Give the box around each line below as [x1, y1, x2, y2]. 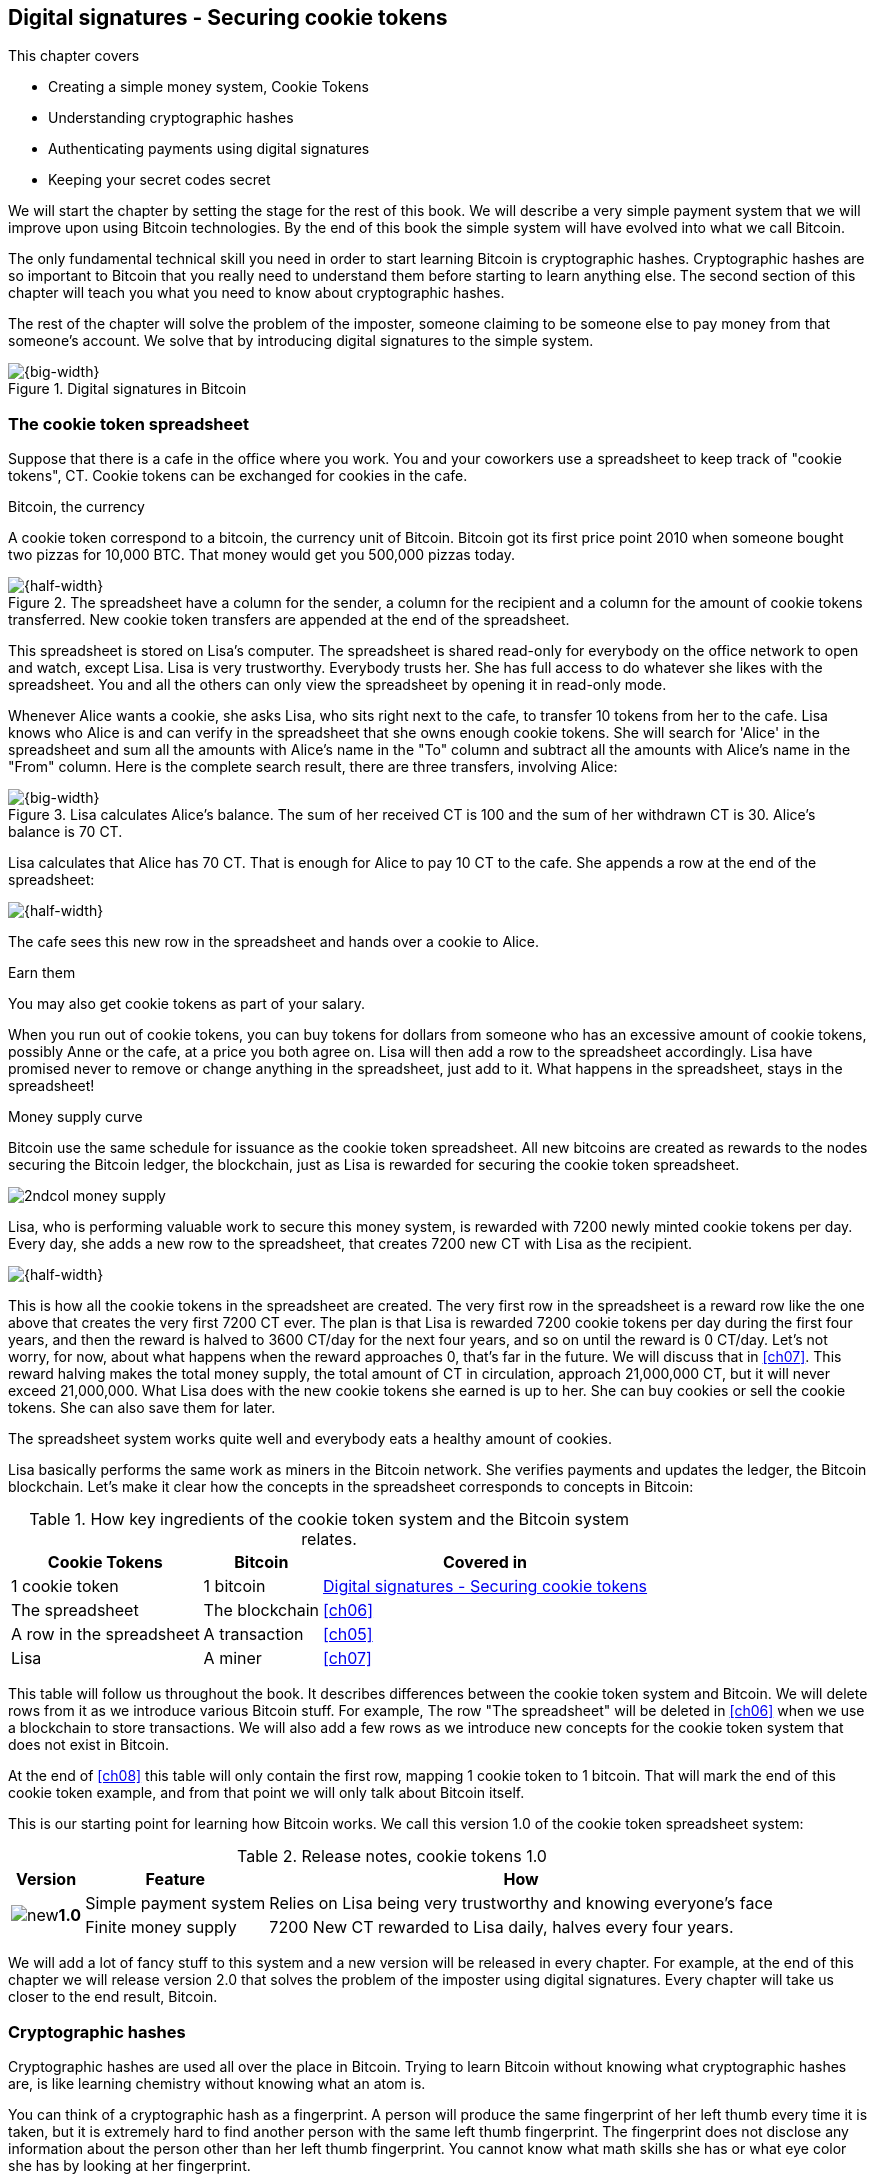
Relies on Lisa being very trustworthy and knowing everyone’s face [269, 1893, 773, 1914]
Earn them [8, 964, 76, 982]
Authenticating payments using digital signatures [48, 140, 370, 158]
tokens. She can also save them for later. [8, 1399, 276, 1417]
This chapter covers [8, 47, 140, 65]
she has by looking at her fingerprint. [8, 2156, 251, 2174]
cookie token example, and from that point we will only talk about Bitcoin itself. [8, 1784, 525, 1802]
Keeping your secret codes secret [48, 171, 271, 189]
